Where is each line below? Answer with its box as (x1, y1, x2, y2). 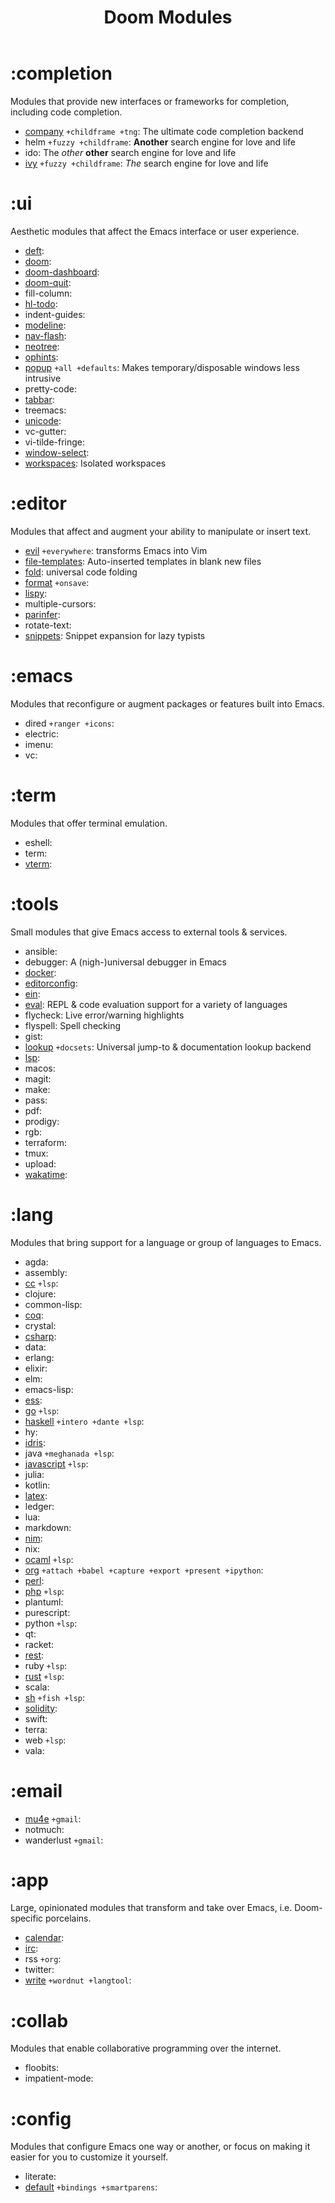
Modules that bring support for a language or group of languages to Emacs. (10, 1236, 322, 1248)
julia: (24, 1468, 45, 1480)
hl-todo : (24, 297, 58, 310)
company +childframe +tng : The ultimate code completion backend (24, 125, 304, 137)
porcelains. (45, 1912, 92, 1925)
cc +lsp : (24, 1277, 59, 1289)
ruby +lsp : (24, 1659, 68, 1671)
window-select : (24, 446, 90, 458)
